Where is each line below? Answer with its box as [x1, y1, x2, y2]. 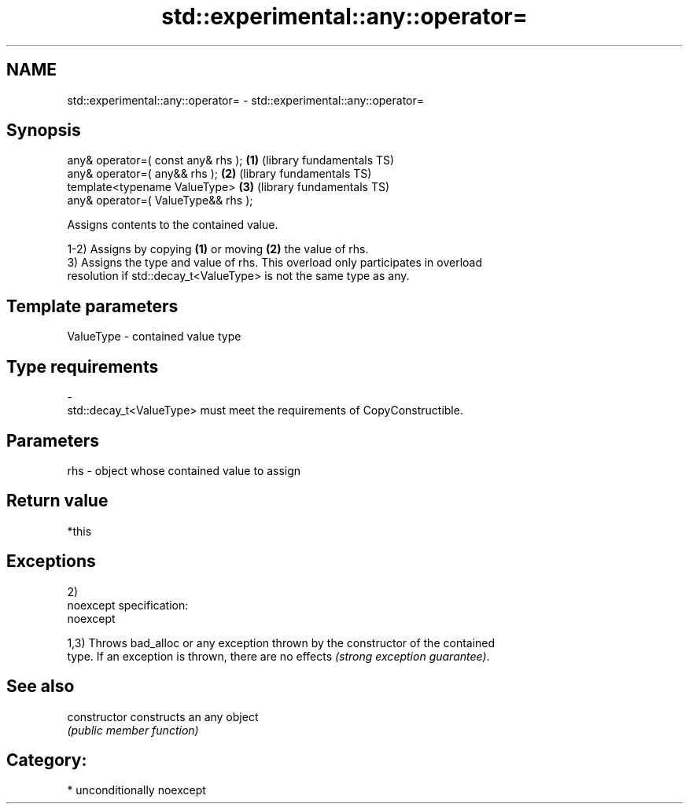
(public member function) [67, 723, 199, 737]
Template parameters [6, 296, 179, 316]
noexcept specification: [67, 598, 189, 612]
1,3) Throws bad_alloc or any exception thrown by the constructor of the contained [67, 635, 496, 650]
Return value [6, 491, 109, 511]
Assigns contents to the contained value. [67, 218, 278, 232]
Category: [6, 749, 87, 770]
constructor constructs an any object [67, 709, 259, 723]
